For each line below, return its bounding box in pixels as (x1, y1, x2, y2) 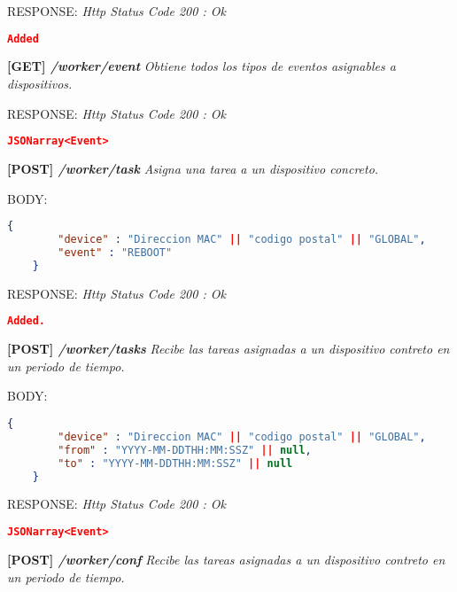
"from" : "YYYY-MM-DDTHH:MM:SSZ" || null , (58, 443, 312, 456)
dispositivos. (7, 74, 73, 93)
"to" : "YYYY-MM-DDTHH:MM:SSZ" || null (58, 456, 293, 470)
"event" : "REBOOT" (58, 246, 173, 260)
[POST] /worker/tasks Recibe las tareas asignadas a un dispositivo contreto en (7, 339, 450, 358)
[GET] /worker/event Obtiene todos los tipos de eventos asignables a (7, 57, 396, 75)
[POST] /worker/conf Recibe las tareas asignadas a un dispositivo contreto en (7, 549, 445, 568)
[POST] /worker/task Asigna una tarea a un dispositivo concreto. (7, 160, 379, 178)
